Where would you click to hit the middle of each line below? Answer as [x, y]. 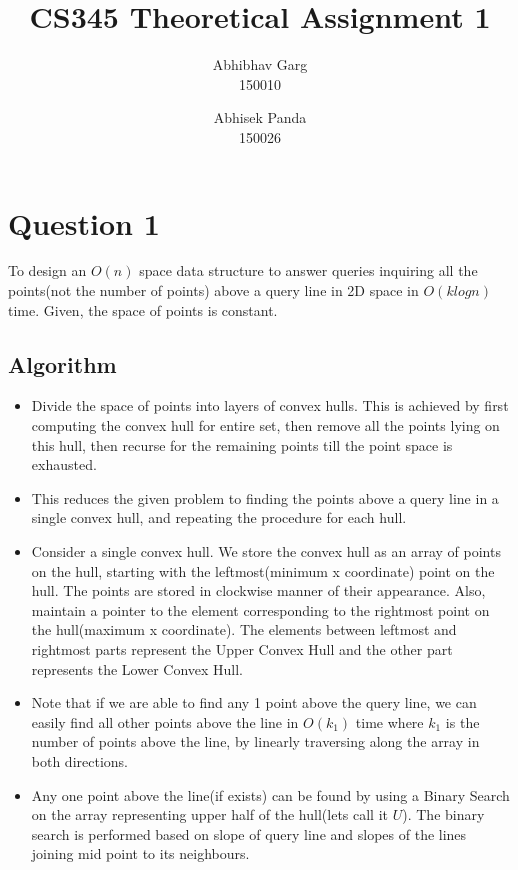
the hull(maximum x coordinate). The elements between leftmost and [244, 629]
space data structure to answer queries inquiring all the [308, 270]
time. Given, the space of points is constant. [143, 309]
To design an [47, 270]
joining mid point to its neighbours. [140, 853]
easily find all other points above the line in [165, 721]
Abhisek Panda [260, 117]
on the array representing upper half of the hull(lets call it [210, 814]
